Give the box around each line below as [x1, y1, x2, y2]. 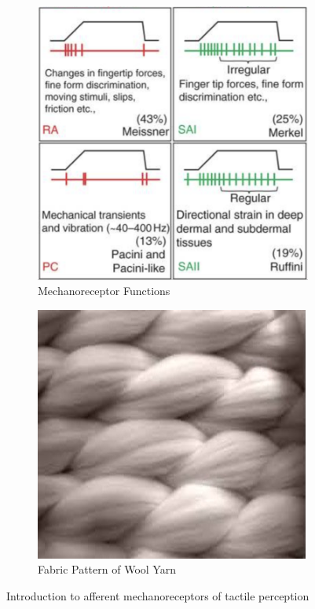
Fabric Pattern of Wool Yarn [38, 561, 176, 578]
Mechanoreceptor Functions [38, 282, 170, 299]
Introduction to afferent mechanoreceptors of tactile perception [6, 587, 310, 603]
